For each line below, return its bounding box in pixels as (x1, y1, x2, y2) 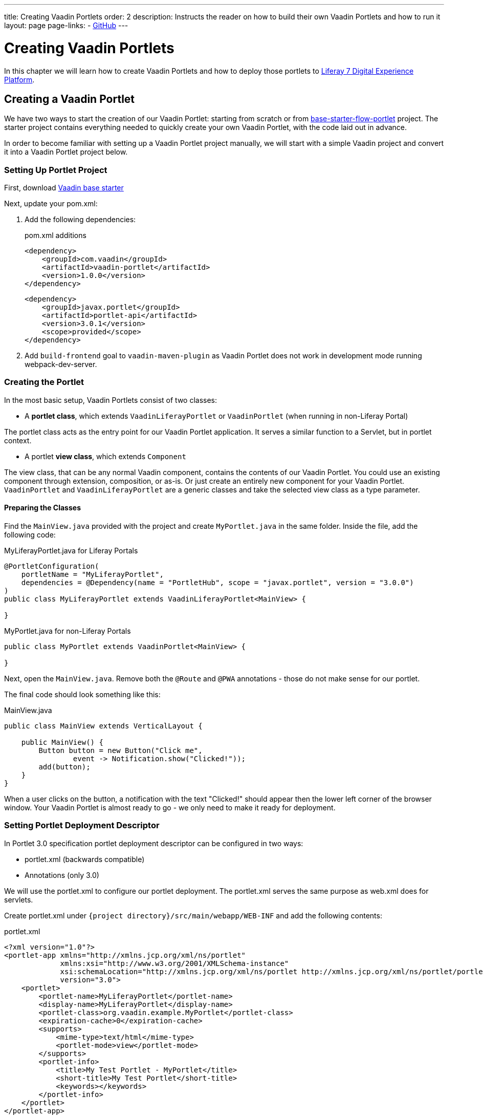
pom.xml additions (25, 231, 86, 240)
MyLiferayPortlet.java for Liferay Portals (4, 546, 138, 555)
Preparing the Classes (4, 503, 81, 512)
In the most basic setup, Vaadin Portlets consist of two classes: (4, 395, 217, 404)
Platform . (4, 75, 35, 84)
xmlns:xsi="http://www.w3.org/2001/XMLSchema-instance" (60, 959, 289, 967)
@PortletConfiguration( (4, 562, 99, 571)
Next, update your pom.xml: (4, 199, 98, 208)
